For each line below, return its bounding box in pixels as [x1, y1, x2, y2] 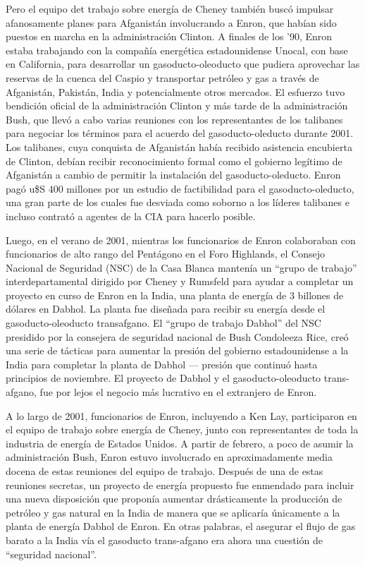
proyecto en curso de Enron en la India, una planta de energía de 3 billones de [6, 287, 344, 302]
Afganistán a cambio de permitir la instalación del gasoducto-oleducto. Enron [6, 167, 341, 182]
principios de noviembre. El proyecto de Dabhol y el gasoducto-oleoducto [6, 371, 321, 385]
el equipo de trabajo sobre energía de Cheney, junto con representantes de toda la [6, 422, 359, 437]
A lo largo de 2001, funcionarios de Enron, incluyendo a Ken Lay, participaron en [6, 408, 357, 423]
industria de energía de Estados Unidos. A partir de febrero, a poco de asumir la [6, 435, 354, 450]
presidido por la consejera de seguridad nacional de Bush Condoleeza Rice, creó [6, 329, 349, 344]
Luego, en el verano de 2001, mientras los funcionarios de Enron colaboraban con [6, 232, 356, 247]
